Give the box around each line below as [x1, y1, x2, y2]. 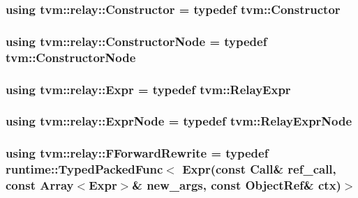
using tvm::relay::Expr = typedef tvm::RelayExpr [6, 80, 291, 98]
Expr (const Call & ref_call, [182, 160, 336, 178]
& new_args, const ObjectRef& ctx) [132, 176, 341, 194]
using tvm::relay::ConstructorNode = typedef [6, 32, 267, 49]
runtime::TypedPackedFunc [6, 160, 163, 178]
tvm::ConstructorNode [6, 48, 136, 66]
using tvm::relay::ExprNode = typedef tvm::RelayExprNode [6, 112, 352, 130]
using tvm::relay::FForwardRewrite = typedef [6, 144, 269, 162]
